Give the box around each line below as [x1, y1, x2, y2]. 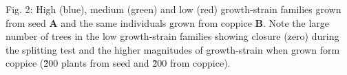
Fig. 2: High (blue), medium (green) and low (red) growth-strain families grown [6, 2, 341, 16]
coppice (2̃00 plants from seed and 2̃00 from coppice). [6, 56, 231, 70]
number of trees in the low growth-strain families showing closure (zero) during [6, 29, 339, 43]
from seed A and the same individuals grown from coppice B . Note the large [6, 15, 330, 30]
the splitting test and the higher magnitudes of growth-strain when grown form [6, 42, 340, 56]
